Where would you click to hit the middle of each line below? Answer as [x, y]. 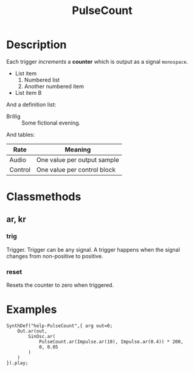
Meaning [78, 150]
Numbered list [42, 80]
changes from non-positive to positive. [55, 256]
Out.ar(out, [32, 331]
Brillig [13, 116]
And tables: [21, 134]
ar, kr [16, 219]
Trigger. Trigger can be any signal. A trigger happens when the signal [93, 249]
